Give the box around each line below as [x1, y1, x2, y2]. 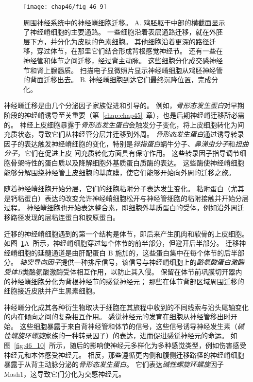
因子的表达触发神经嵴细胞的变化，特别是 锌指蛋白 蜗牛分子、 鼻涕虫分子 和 [4, 138, 235, 148]
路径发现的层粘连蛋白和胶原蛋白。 [10, 212, 119, 222]
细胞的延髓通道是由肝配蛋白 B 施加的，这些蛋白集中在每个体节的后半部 [17, 247, 245, 257]
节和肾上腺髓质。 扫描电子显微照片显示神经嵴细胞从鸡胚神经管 [23, 65, 223, 75]
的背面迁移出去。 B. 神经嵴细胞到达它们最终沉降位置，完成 [23, 74, 212, 85]
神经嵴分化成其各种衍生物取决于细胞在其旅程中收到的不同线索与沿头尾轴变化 [4, 302, 249, 312]
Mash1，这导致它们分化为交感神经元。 [4, 368, 126, 379]
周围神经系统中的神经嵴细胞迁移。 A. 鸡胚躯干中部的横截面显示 [23, 17, 225, 27]
